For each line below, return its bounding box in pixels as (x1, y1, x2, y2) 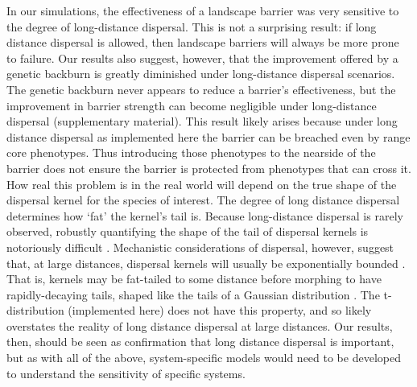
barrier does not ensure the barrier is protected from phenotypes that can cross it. (6, 159, 411, 176)
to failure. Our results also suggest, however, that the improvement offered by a (6, 49, 398, 66)
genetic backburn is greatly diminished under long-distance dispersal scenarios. (6, 65, 395, 82)
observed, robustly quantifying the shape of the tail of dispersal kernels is (6, 223, 369, 240)
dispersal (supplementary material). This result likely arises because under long (6, 113, 398, 130)
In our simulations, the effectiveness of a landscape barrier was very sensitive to (6, 2, 399, 19)
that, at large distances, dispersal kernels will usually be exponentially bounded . (6, 254, 406, 271)
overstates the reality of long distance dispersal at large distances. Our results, (6, 317, 393, 334)
